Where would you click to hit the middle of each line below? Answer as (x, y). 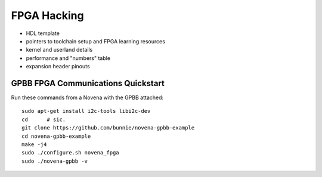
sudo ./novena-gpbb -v (55, 161)
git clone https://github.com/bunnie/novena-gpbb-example (108, 128)
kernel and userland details (59, 50)
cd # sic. (44, 119)
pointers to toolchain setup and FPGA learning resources (95, 41)
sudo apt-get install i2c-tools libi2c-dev (86, 111)
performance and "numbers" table (68, 58)
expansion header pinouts (58, 67)
